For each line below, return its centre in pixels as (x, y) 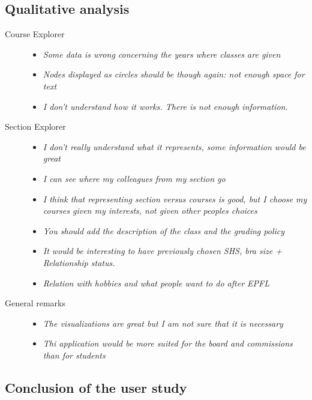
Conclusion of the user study (96, 387)
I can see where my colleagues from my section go (134, 178)
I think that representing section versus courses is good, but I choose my (175, 198)
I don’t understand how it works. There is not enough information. (165, 106)
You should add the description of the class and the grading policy (164, 230)
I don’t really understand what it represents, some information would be (174, 146)
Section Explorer (35, 126)
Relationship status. (79, 262)
